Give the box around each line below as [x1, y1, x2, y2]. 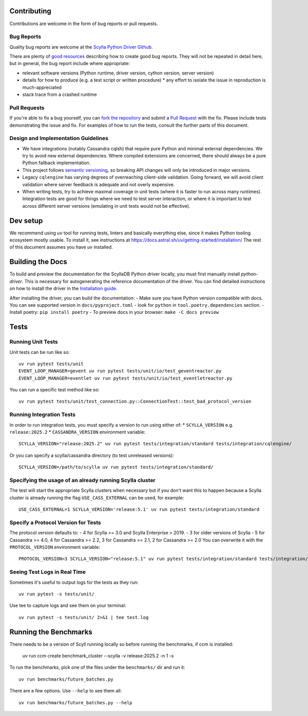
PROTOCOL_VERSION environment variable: [9, 544, 100, 550]
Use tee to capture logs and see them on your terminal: [9, 603, 126, 609]
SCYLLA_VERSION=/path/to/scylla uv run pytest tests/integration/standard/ [18, 464, 214, 470]
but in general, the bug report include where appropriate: [9, 61, 130, 67]
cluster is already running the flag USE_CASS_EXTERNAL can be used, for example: [9, 494, 184, 501]
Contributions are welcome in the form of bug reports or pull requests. [9, 21, 158, 27]
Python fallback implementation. [22, 160, 91, 166]
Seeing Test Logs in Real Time [9, 568, 86, 575]
